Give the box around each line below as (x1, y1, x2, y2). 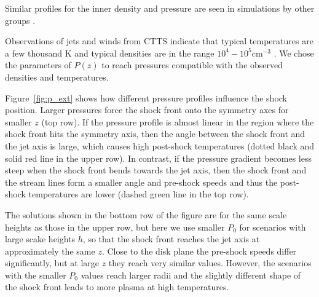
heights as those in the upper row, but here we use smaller (5, 220, 225, 233)
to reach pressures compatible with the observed (101, 58, 283, 71)
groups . (5, 14, 36, 26)
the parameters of (5, 58, 71, 71)
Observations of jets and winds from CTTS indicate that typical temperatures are (5, 34, 313, 47)
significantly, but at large (5, 256, 99, 269)
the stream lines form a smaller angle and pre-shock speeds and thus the (5, 175, 278, 188)
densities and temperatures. (5, 70, 109, 83)
